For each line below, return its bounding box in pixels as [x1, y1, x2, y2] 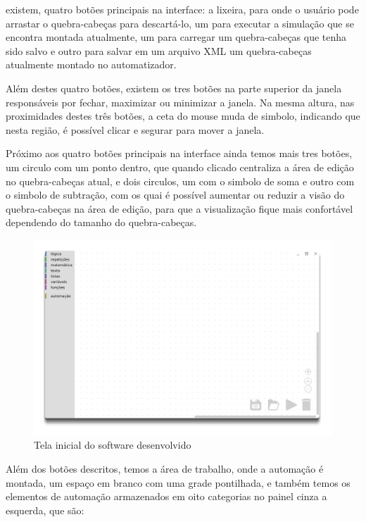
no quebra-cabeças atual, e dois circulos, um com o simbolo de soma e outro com [6, 173, 355, 188]
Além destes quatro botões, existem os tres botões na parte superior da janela [6, 80, 342, 95]
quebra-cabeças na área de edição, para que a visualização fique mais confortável [6, 201, 353, 216]
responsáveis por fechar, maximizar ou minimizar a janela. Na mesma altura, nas [6, 94, 355, 109]
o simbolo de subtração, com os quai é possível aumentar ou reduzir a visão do [6, 187, 345, 202]
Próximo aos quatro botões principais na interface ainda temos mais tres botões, [6, 146, 353, 161]
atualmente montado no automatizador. [6, 57, 177, 72]
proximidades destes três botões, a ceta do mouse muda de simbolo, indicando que [6, 108, 360, 123]
